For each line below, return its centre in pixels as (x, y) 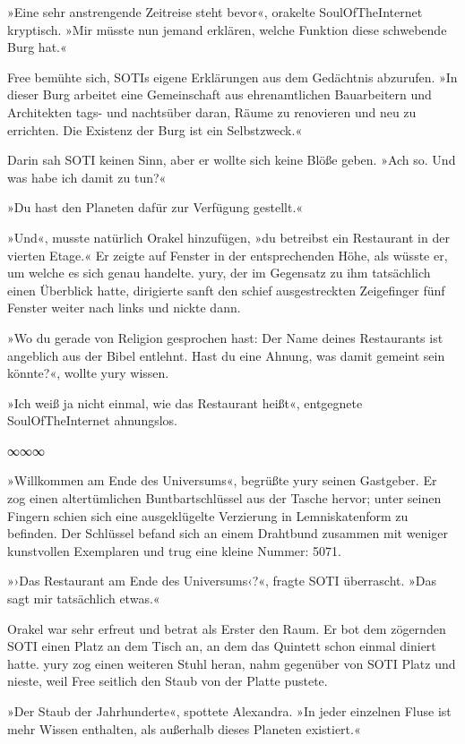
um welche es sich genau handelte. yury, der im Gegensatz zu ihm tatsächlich (219, 273)
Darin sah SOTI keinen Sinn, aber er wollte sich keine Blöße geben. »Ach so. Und (232, 160)
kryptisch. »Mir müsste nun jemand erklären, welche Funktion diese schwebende (227, 29)
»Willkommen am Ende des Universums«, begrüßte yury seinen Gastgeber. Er (222, 480)
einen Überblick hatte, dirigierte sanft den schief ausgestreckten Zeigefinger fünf (226, 290)
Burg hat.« (37, 47)
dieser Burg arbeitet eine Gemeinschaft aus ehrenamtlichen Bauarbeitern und (220, 94)
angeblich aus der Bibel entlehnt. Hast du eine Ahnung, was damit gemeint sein (226, 355)
